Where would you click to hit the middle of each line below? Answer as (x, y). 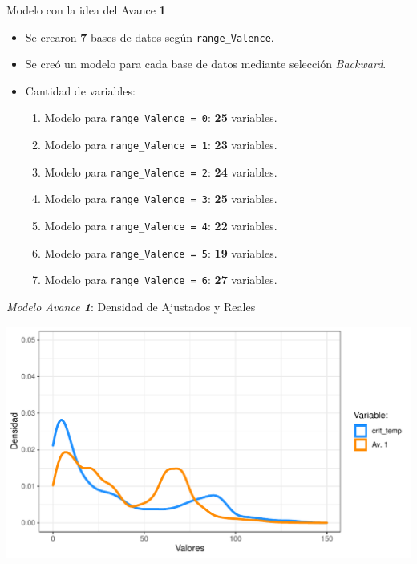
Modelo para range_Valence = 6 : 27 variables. (161, 280)
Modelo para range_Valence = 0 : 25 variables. (161, 118)
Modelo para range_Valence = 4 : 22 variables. (161, 226)
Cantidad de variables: (80, 90)
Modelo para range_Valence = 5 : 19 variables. (161, 252)
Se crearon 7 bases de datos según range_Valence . (150, 37)
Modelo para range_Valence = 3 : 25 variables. (161, 199)
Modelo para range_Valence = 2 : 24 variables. (161, 171)
